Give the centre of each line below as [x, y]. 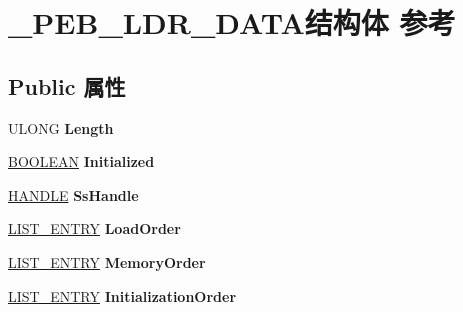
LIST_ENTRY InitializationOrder [122, 295]
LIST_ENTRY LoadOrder [94, 228]
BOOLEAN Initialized [81, 161]
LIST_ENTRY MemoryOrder [107, 261]
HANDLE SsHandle [73, 194]
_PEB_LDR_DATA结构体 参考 [232, 22]
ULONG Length [61, 127]
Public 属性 [67, 85]
